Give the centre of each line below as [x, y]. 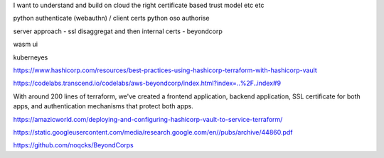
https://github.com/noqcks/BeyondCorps [74, 145]
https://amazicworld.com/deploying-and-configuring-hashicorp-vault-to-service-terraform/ [148, 119]
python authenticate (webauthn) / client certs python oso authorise [111, 18]
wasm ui [26, 44]
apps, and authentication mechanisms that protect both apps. [103, 106]
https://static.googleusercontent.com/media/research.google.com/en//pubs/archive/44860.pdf [153, 132]
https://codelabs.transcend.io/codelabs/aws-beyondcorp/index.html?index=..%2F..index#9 [147, 83]
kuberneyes [31, 57]
